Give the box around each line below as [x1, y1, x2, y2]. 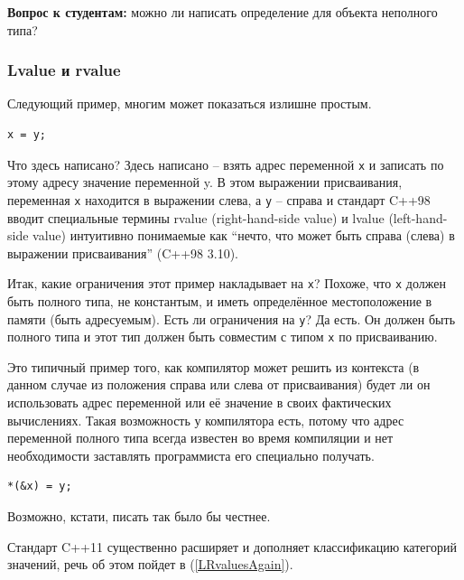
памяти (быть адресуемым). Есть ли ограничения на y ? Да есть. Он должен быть [7, 309, 456, 328]
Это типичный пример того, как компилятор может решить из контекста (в [7, 357, 420, 376]
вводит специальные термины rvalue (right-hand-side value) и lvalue [7, 208, 385, 227]
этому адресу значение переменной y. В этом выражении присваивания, [7, 173, 403, 192]
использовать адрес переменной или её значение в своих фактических [7, 393, 392, 412]
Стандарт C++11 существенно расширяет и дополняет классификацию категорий [7, 537, 457, 556]
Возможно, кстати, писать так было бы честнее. [7, 507, 271, 525]
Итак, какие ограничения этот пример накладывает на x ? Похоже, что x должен [7, 274, 446, 293]
